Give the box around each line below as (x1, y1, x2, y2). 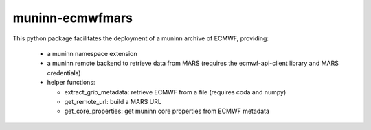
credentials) (47, 68, 81, 77)
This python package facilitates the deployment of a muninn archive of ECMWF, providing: (12, 34, 269, 42)
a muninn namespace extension (47, 49, 137, 57)
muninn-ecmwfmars (12, 10, 133, 25)
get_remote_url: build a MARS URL (64, 97, 161, 105)
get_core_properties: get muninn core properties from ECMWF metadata (64, 107, 270, 116)
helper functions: (47, 79, 95, 87)
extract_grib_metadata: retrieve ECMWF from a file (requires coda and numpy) (64, 88, 286, 96)
